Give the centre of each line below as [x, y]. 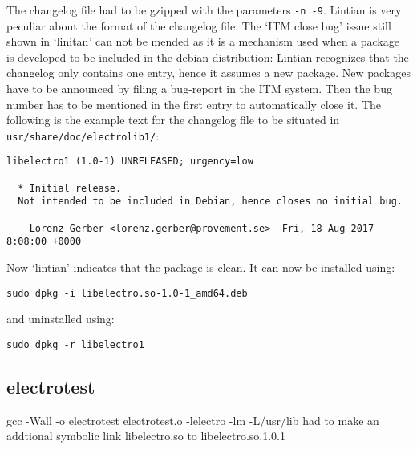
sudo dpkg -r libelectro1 [75, 344]
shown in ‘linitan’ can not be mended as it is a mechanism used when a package [203, 41]
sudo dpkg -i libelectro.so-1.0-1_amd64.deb [127, 293]
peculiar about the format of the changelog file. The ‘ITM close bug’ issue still [199, 25]
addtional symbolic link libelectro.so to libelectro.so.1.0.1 [146, 436]
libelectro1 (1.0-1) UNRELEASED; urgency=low [130, 162]
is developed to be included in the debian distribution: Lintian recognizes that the [208, 57]
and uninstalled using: [61, 319]
